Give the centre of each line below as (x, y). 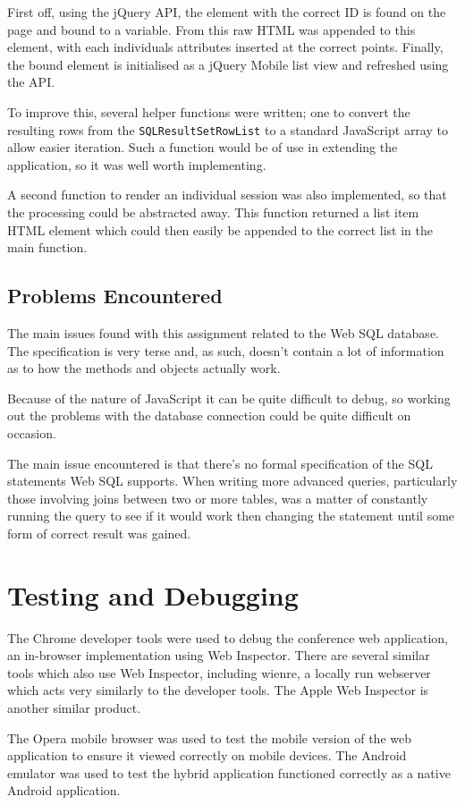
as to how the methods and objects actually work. (144, 368)
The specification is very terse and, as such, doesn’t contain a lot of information (226, 350)
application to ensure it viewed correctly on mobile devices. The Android (207, 755)
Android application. (64, 790)
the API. (31, 82)
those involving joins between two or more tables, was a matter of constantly (218, 498)
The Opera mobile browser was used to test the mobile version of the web (209, 737)
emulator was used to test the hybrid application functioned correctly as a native (229, 772)
